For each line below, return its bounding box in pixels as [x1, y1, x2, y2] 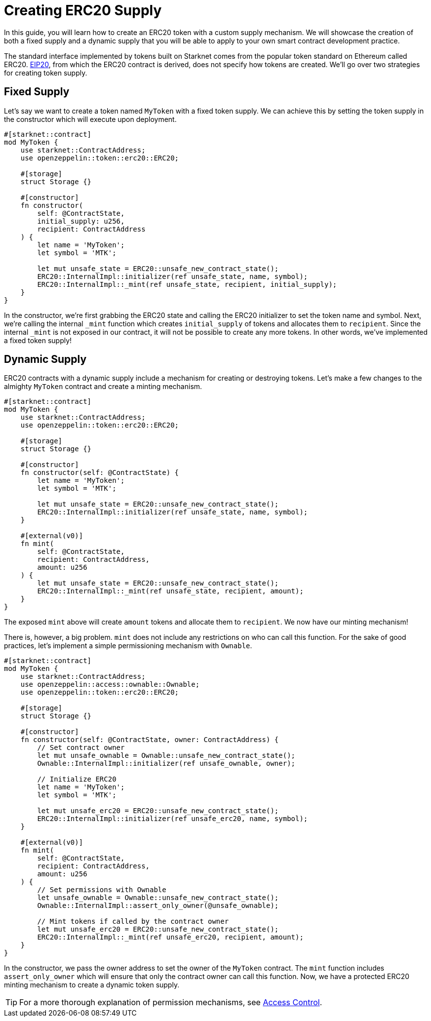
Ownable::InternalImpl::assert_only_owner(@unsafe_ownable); [37, 902, 279, 910]
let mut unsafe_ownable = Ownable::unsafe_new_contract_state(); [37, 751, 296, 760]
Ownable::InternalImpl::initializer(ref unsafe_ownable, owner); [37, 759, 296, 768]
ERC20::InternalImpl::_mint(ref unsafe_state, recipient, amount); [37, 587, 304, 595]
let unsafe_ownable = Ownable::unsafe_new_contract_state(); [37, 894, 279, 902]
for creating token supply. [4, 68, 87, 77]
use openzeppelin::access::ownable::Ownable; [20, 680, 200, 689]
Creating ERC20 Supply [4, 2, 162, 19]
